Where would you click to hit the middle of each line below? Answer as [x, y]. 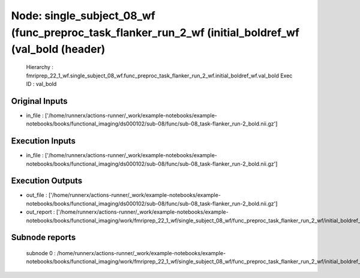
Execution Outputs [47, 181]
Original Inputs [39, 101]
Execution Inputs [43, 141]
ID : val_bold [41, 83]
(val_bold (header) [58, 50]
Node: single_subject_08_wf [83, 16]
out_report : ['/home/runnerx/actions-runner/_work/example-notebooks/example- [127, 212]
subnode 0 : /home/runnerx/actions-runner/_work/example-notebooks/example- [126, 253]
